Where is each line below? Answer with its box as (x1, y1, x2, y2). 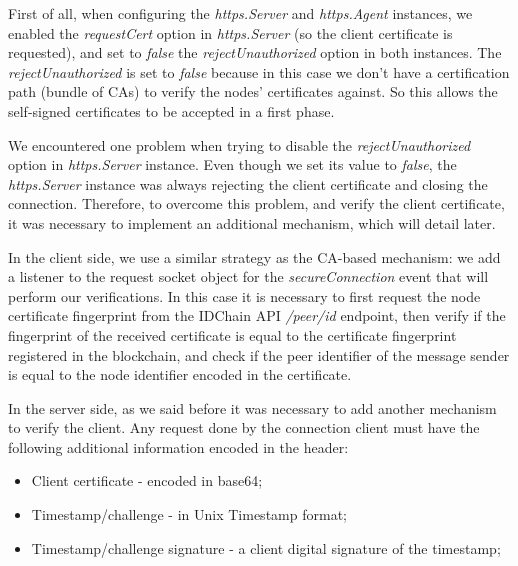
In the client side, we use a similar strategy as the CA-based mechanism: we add (8, 246, 501, 267)
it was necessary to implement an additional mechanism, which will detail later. (8, 212, 496, 233)
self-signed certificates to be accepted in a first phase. (8, 100, 335, 121)
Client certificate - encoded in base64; (31, 470, 263, 491)
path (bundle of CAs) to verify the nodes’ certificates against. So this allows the (8, 81, 498, 102)
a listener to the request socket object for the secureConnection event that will (8, 266, 489, 287)
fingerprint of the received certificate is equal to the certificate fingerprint (8, 324, 457, 345)
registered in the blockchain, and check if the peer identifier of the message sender (8, 344, 510, 365)
